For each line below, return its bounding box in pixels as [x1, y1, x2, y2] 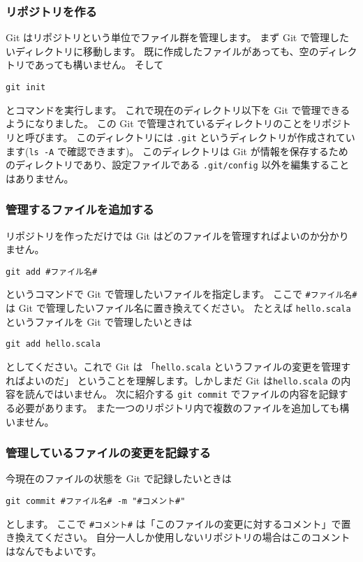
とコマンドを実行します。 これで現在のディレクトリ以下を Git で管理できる [6, 102, 350, 117]
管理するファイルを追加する [6, 201, 154, 218]
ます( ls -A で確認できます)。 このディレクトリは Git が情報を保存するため [6, 143, 348, 158]
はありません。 [6, 171, 74, 185]
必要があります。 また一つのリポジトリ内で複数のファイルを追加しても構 [15, 401, 350, 415]
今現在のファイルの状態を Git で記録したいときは [6, 471, 232, 486]
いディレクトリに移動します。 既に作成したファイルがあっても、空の [6, 43, 319, 58]
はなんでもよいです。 [6, 543, 102, 558]
